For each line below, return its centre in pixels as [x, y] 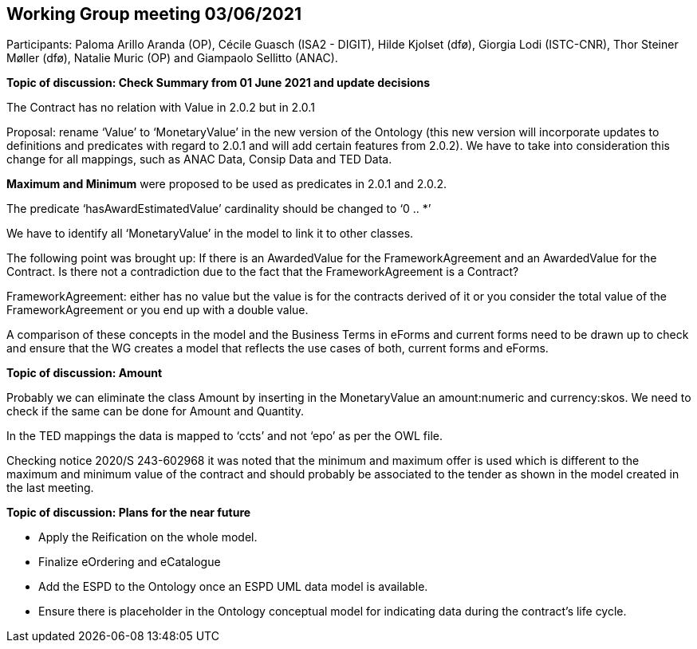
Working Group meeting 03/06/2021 [154, 14]
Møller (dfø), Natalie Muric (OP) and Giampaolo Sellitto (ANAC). [172, 58]
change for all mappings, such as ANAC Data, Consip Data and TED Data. [199, 159]
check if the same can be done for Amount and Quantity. [155, 411]
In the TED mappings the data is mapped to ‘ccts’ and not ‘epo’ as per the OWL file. [224, 436]
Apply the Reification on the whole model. [148, 537]
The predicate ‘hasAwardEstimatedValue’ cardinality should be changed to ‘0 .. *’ [219, 209]
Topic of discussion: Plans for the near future [129, 513]
